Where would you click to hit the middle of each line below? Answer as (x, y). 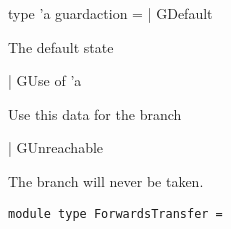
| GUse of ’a (45, 80)
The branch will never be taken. (106, 180)
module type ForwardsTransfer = (115, 213)
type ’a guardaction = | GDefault (110, 13)
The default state (61, 46)
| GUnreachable (56, 147)
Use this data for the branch (95, 113)
